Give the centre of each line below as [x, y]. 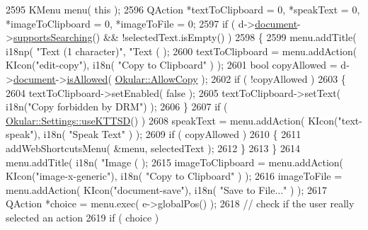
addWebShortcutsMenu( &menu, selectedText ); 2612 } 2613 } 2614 [153, 148]
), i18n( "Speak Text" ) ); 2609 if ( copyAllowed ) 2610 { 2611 [167, 134]
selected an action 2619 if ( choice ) [82, 217]
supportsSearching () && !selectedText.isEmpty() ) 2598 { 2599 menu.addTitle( [185, 37]
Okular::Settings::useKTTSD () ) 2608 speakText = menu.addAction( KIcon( [172, 120]
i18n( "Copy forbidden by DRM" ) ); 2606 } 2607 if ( [117, 107]
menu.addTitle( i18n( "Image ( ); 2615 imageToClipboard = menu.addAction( [175, 162]
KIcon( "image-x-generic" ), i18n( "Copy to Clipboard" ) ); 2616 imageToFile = [174, 176]
